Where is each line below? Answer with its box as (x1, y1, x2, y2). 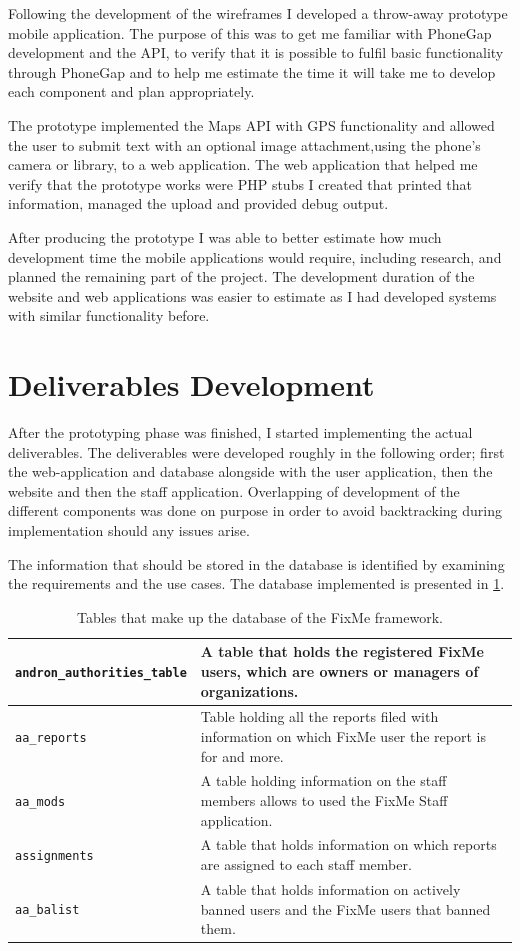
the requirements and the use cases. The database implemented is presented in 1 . (8, 573, 505, 594)
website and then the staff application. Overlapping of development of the (8, 480, 460, 501)
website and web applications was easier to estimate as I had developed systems (8, 285, 497, 306)
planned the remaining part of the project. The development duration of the (8, 266, 475, 287)
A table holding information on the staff (200, 770, 447, 791)
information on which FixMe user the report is (200, 726, 487, 746)
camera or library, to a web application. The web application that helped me (8, 154, 478, 175)
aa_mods (15, 795, 66, 809)
